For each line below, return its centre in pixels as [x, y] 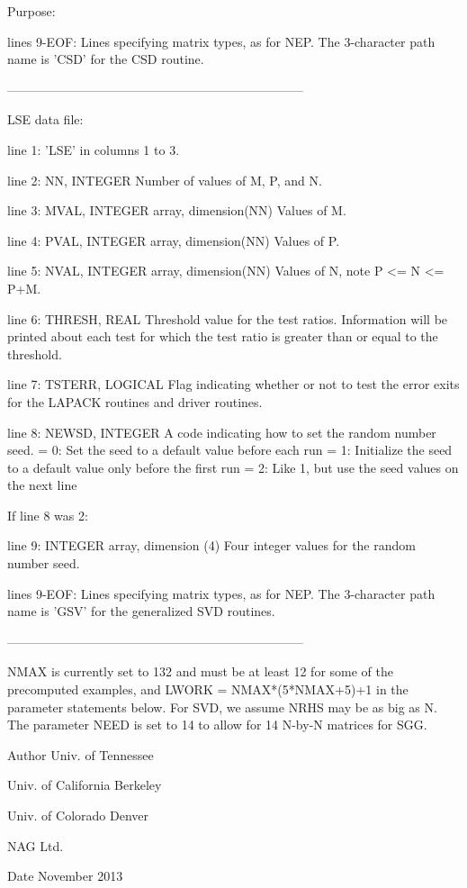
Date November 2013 [65, 876]
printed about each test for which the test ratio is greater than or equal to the [223, 336]
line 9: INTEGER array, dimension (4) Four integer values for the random [211, 545]
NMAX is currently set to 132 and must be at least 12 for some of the [201, 671]
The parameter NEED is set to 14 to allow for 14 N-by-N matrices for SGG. [217, 725]
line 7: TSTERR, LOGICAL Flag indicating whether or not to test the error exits [233, 384]
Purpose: [31, 11]
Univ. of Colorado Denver [78, 815]
